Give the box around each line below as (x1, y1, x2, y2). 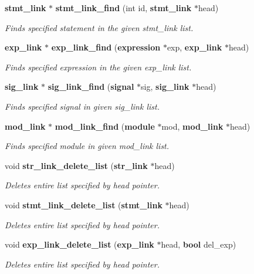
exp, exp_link (167, 41, 222, 53)
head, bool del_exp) (161, 238, 236, 251)
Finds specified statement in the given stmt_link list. (5, 21, 194, 33)
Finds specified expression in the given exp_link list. (5, 60, 192, 73)
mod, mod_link (161, 120, 223, 132)
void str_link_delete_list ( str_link (5, 159, 148, 171)
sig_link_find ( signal (48, 80, 134, 93)
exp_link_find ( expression (51, 41, 161, 53)
